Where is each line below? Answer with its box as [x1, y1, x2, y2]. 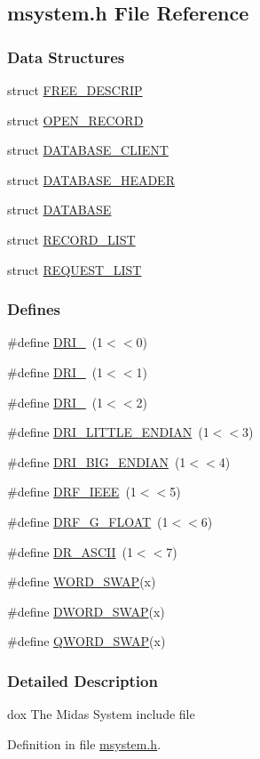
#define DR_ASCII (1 [7, 542, 133, 561]
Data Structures [7, 45, 125, 68]
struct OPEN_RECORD [7, 110, 144, 129]
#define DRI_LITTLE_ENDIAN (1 [7, 423, 209, 441]
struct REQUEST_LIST [7, 260, 142, 279]
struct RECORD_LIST [7, 230, 136, 248]
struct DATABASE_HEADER [7, 170, 175, 189]
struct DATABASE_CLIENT [7, 141, 169, 159]
